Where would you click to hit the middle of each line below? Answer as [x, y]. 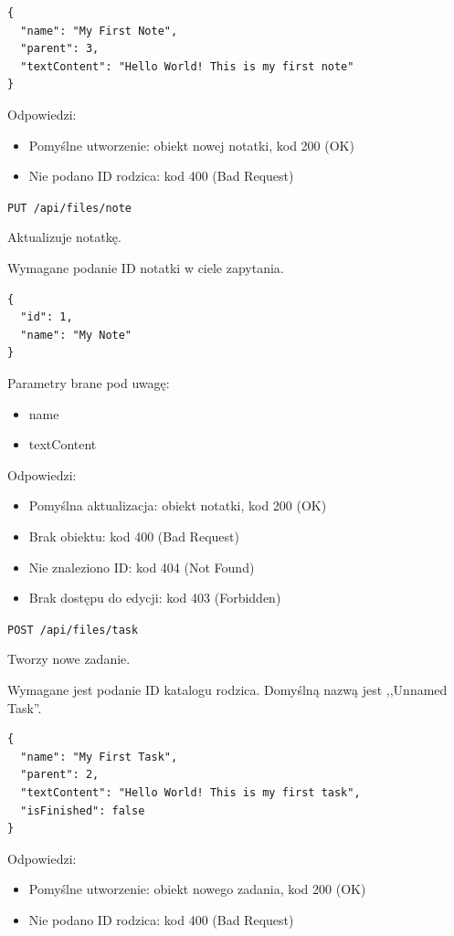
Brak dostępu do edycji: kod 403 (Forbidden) [155, 598]
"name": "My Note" [76, 335]
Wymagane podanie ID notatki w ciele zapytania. [146, 268]
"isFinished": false [83, 810]
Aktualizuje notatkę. [64, 237]
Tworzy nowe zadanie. [69, 659]
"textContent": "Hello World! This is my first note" [187, 66]
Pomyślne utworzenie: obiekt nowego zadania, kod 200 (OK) [197, 889]
